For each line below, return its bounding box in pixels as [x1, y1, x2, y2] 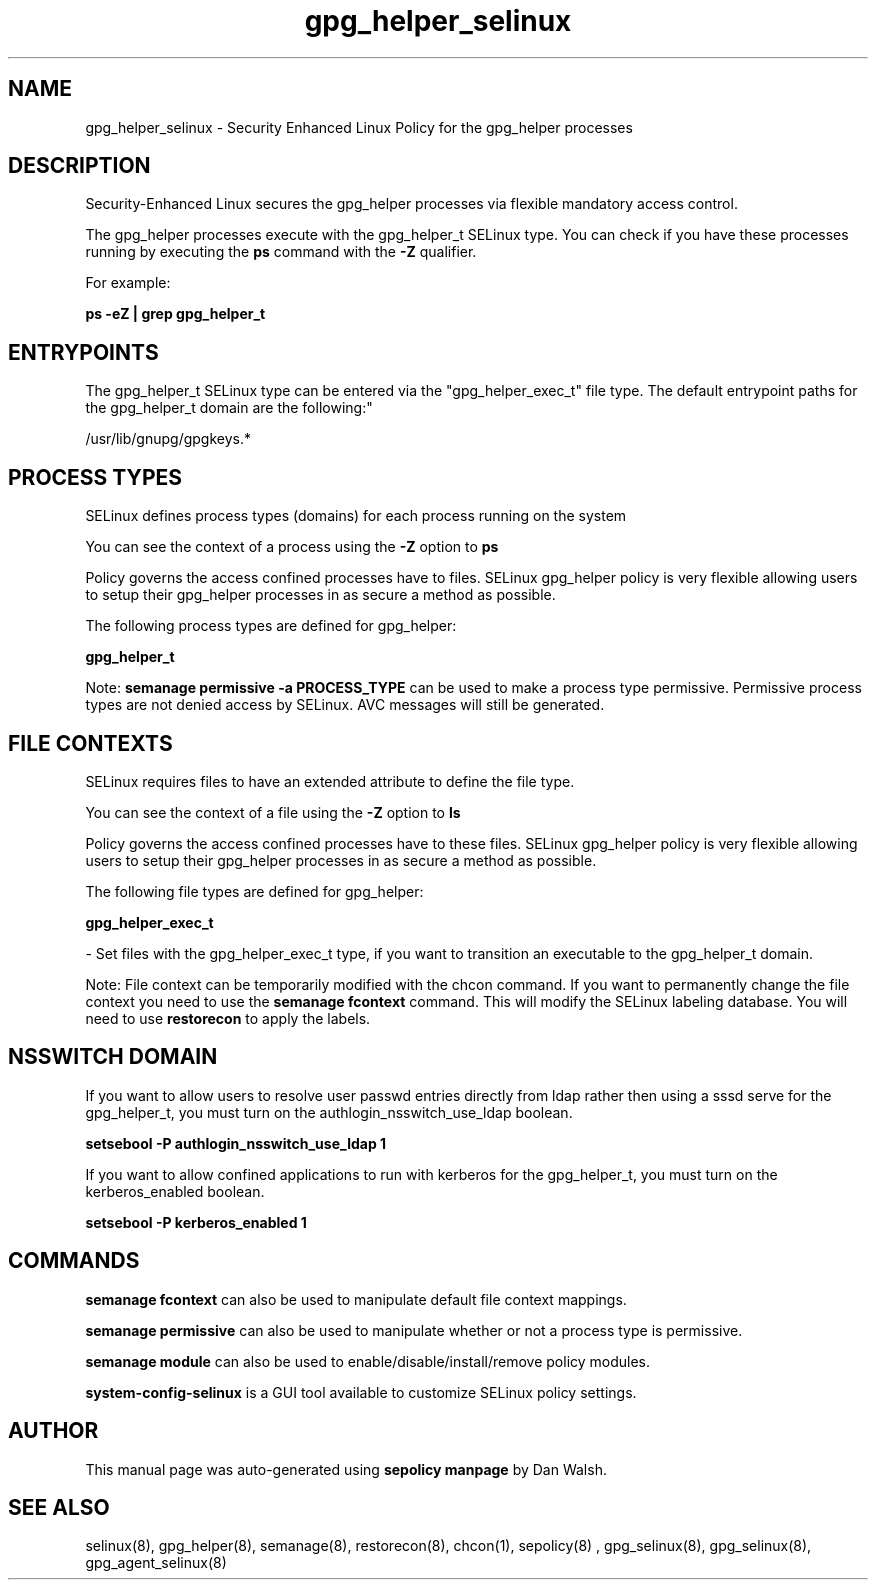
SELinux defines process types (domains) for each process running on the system [85, 507, 627, 525]
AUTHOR [8, 1418, 99, 1444]
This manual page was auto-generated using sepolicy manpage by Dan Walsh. [85, 1460, 607, 1478]
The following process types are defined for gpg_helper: [85, 617, 457, 635]
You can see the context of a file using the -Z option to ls [85, 803, 461, 821]
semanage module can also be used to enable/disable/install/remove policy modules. [85, 1352, 651, 1370]
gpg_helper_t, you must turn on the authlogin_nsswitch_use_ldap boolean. [85, 1103, 573, 1121]
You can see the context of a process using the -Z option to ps [85, 538, 499, 556]
